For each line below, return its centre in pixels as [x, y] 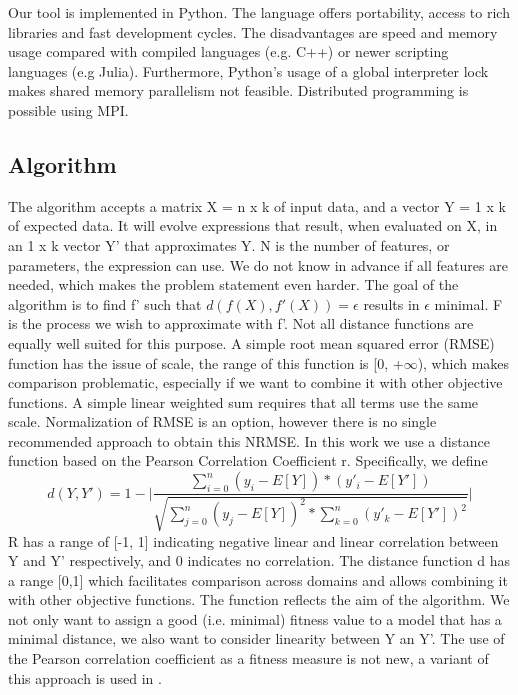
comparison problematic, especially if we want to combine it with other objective [255, 382]
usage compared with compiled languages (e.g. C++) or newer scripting [228, 51]
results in [391, 303]
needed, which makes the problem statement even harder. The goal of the [233, 284]
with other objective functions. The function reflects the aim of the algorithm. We [259, 599]
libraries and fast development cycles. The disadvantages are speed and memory [253, 31]
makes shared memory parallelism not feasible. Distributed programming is [238, 90]
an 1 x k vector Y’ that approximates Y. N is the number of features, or [229, 244]
